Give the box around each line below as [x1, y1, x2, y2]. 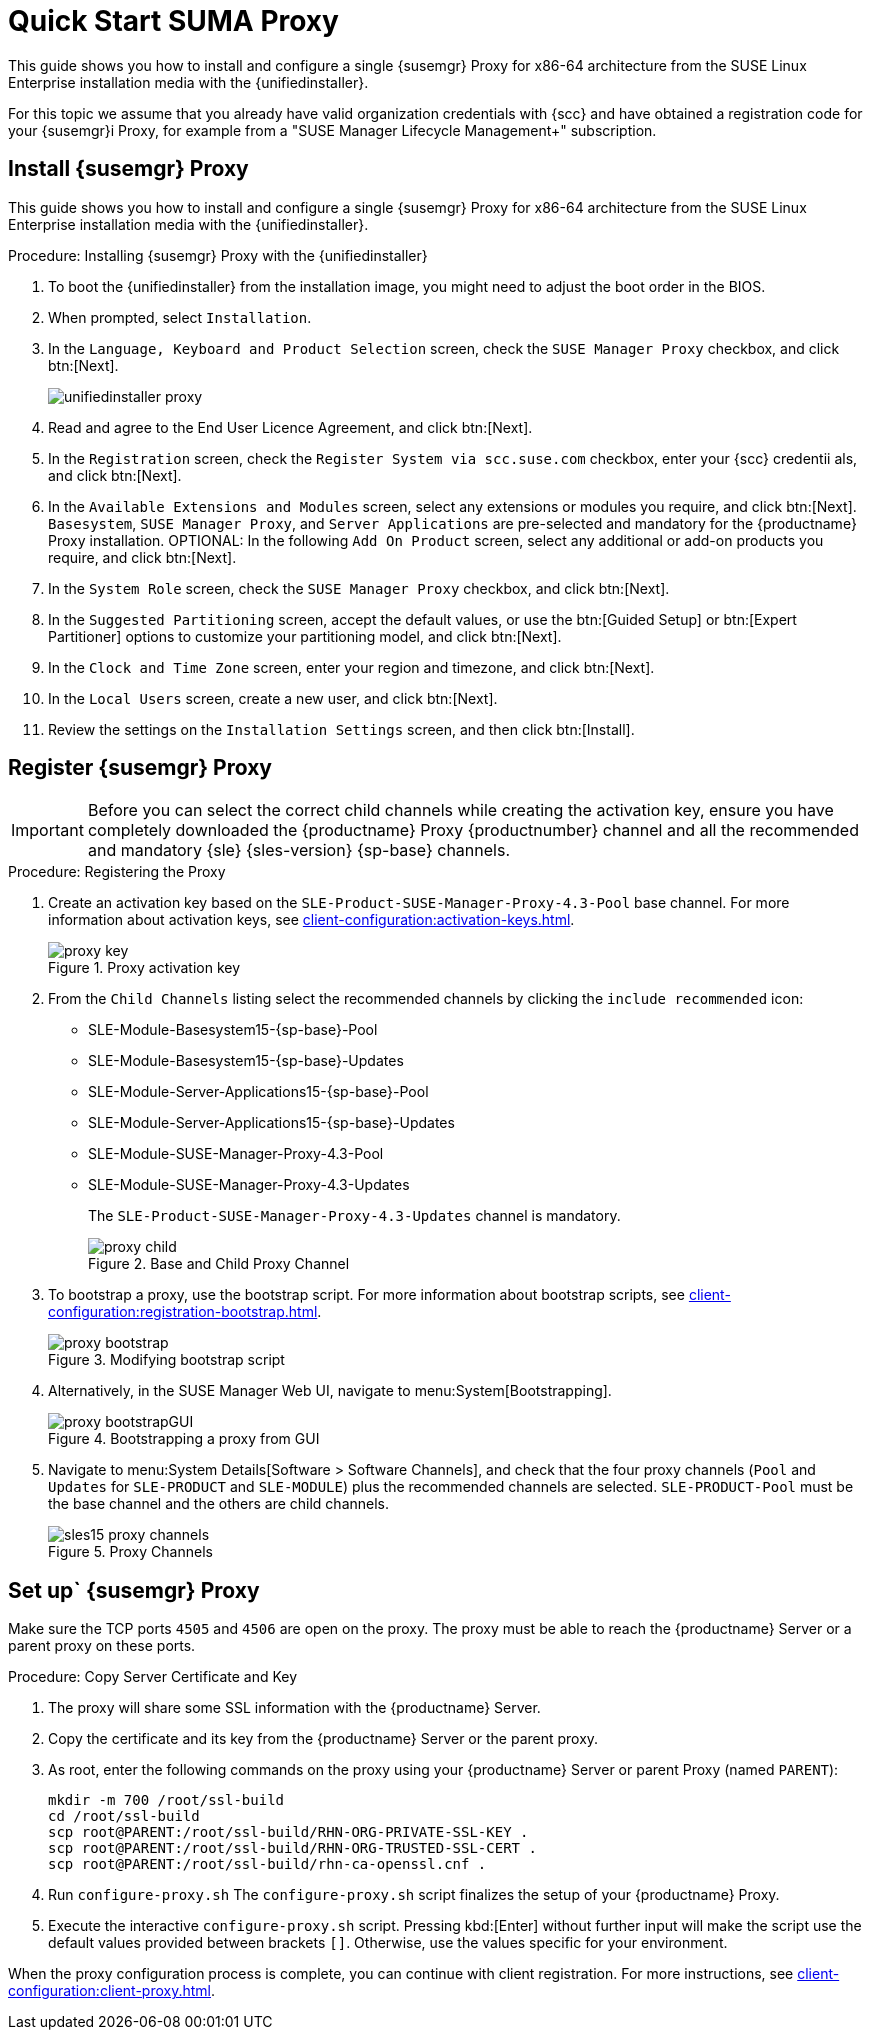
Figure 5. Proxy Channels [48, 1543, 213, 1561]
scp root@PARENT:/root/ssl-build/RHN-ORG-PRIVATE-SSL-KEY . [48, 1824, 529, 1841]
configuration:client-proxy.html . [8, 1982, 216, 2000]
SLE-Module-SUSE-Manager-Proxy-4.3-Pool [88, 1145, 384, 1163]
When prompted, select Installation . [48, 308, 312, 326]
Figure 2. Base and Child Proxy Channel [88, 1255, 350, 1273]
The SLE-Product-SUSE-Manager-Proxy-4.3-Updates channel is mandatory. [88, 1207, 621, 1225]
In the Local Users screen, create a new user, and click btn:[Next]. [48, 689, 498, 707]
